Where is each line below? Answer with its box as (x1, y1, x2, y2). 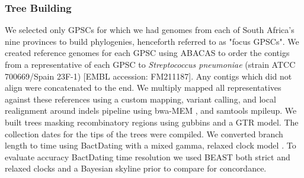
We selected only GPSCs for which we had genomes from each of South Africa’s (5, 24, 295, 36)
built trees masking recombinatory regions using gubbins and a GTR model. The (5, 116, 299, 128)
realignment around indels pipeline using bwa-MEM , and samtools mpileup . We (5, 104, 297, 117)
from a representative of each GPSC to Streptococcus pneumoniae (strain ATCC (5, 58, 296, 70)
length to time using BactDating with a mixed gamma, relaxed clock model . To (5, 139, 296, 151)
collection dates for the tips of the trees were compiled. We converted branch (5, 127, 283, 140)
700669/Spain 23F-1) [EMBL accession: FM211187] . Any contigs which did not (5, 70, 292, 82)
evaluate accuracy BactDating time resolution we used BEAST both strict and (5, 150, 290, 163)
